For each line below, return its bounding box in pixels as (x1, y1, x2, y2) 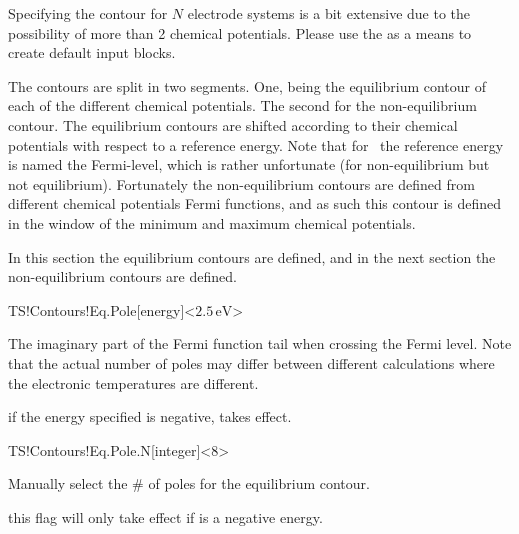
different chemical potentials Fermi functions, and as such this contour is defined (8, 193, 502, 214)
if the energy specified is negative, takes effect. (8, 406, 292, 427)
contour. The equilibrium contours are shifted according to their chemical (8, 114, 458, 135)
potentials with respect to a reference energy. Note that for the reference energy (8, 134, 504, 155)
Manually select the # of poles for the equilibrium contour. (8, 473, 370, 494)
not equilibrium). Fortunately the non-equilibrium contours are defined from (8, 173, 475, 194)
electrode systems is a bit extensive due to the (187, 3, 471, 23)
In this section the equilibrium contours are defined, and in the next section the (8, 246, 496, 267)
